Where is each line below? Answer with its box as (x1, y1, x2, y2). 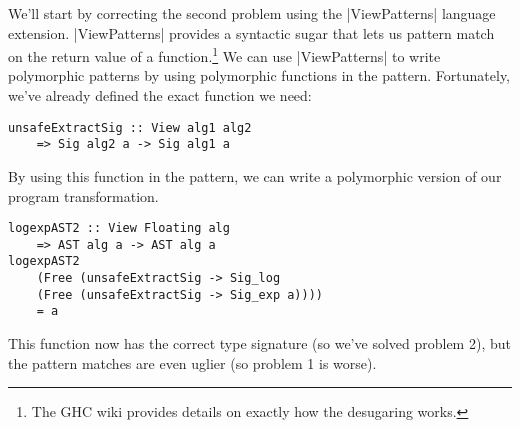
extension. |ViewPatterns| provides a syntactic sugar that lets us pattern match (8, 22, 495, 43)
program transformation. (8, 185, 159, 206)
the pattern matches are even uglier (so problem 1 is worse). (8, 352, 377, 373)
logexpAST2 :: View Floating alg (8, 221, 230, 236)
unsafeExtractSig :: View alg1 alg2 (8, 120, 252, 135)
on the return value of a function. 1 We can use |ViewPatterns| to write (8, 43, 441, 66)
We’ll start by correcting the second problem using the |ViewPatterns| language (8, 3, 496, 23)
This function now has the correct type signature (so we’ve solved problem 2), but (8, 333, 511, 354)
